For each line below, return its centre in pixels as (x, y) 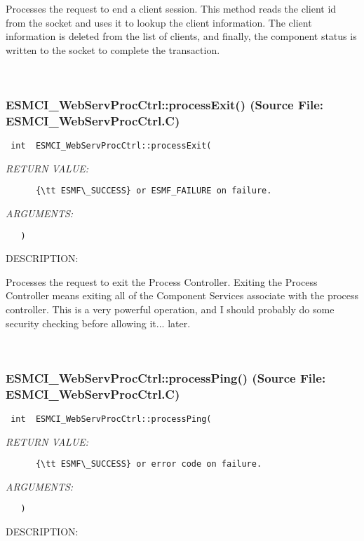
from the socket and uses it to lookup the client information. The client (159, 22)
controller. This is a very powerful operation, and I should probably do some (170, 309)
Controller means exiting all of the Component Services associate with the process (182, 295)
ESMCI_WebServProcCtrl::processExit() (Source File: (165, 104)
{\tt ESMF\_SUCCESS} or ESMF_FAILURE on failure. (154, 191)
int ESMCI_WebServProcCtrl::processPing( (111, 419)
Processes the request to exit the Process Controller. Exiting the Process (162, 281)
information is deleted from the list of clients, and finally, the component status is (181, 36)
